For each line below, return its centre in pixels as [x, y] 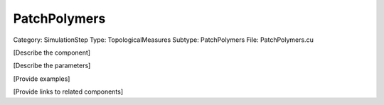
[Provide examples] [42, 79]
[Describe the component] [52, 52]
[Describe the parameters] [52, 66]
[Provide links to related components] [68, 92]
